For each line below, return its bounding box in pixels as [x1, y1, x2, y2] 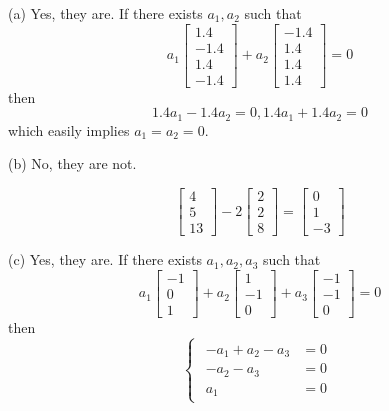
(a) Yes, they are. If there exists [8, 3, 203, 23]
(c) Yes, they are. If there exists [8, 249, 202, 270]
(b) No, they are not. [8, 153, 137, 174]
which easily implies [8, 119, 130, 140]
